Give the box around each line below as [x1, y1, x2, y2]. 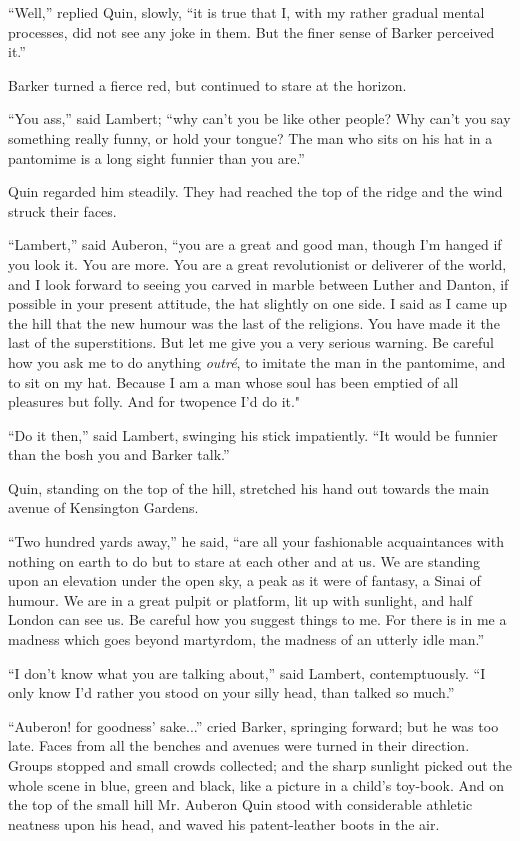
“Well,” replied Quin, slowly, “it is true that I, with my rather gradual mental [8, 2, 485, 22]
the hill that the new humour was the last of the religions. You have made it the [8, 312, 500, 333]
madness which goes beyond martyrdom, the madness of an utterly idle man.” [8, 629, 485, 650]
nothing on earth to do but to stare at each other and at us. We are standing [8, 550, 481, 571]
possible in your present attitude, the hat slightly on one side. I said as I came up [8, 293, 508, 314]
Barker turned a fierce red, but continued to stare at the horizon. [8, 74, 407, 95]
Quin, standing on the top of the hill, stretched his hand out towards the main [8, 477, 490, 498]
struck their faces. [8, 200, 117, 221]
